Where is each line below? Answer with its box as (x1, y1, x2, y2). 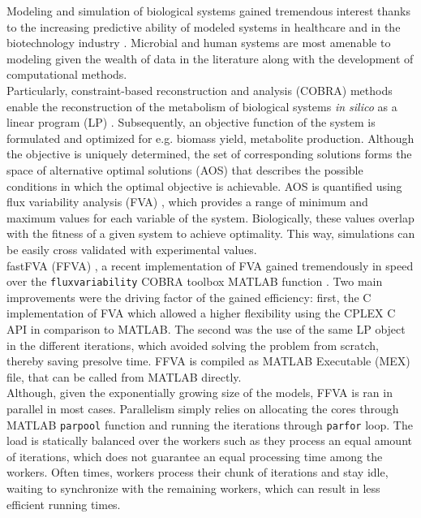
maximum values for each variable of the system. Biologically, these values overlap (6, 209, 415, 226)
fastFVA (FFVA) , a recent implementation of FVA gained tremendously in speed (6, 257, 414, 274)
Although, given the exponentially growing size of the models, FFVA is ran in (6, 384, 393, 401)
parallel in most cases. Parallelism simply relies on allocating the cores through (6, 399, 399, 417)
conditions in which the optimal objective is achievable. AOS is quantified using (6, 177, 402, 194)
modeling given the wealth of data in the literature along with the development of (6, 50, 414, 67)
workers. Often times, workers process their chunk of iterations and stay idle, (6, 464, 389, 481)
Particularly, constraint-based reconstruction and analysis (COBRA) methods (6, 81, 393, 98)
